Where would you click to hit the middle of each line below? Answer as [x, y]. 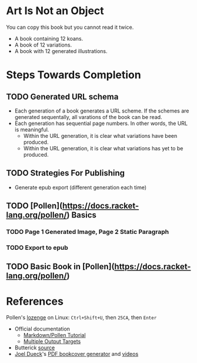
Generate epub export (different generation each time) [81, 187]
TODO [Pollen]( [34, 206]
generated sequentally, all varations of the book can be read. [89, 117]
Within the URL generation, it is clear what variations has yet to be [103, 148]
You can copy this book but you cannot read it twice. [70, 27]
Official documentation [42, 329]
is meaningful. [32, 129]
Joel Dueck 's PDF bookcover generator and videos [76, 354]
